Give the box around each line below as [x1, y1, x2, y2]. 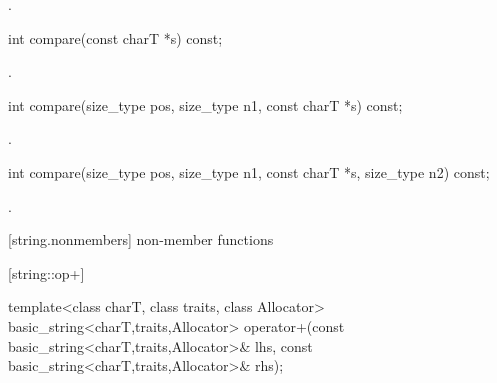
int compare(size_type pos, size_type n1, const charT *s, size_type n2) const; [8, 161, 490, 182]
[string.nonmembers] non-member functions [8, 229, 274, 250]
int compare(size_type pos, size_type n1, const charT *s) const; [8, 94, 403, 115]
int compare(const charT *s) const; [8, 27, 223, 48]
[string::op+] [8, 262, 85, 283]
